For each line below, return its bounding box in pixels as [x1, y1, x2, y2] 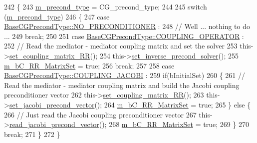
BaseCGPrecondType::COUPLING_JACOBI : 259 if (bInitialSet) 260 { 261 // [4, 70, 245, 80]
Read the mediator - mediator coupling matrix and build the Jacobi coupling [4, 79, 240, 90]
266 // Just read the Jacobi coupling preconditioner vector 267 [4, 109, 197, 119]
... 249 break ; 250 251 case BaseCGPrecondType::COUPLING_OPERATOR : [4, 30, 244, 41]
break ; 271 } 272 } [4, 128, 60, 139]
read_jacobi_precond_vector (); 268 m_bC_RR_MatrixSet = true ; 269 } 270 [9, 119, 250, 129]
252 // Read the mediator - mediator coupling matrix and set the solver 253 [4, 40, 238, 51]
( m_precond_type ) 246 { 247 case [4, 11, 110, 21]
